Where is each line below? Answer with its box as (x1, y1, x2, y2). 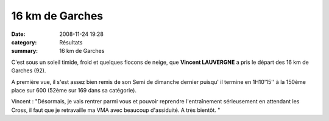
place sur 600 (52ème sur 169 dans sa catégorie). (11, 86, 137, 94)
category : (11, 38, 37, 46)
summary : (11, 47, 38, 55)
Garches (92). (11, 67, 46, 74)
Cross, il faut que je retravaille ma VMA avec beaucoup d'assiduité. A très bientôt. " (11, 106, 221, 114)
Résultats (59, 38, 83, 46)
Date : (11, 30, 26, 38)
